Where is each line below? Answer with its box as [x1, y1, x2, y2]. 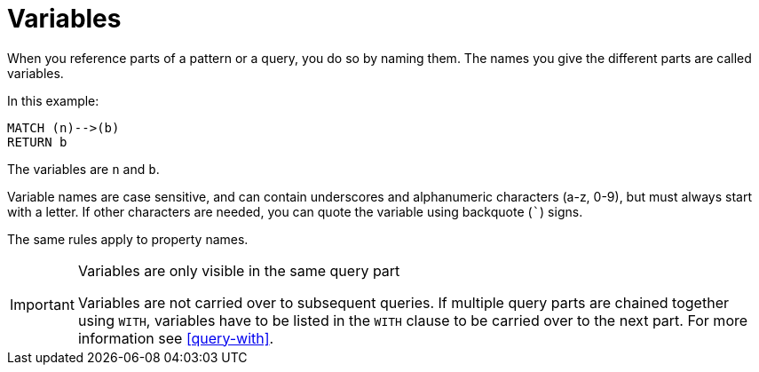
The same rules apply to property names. [7, 231, 249, 247]
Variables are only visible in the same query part [77, 261, 400, 280]
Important [10, 295, 75, 313]
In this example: [7, 92, 99, 108]
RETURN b [7, 134, 67, 149]
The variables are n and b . [7, 161, 160, 177]
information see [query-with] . [77, 328, 274, 347]
